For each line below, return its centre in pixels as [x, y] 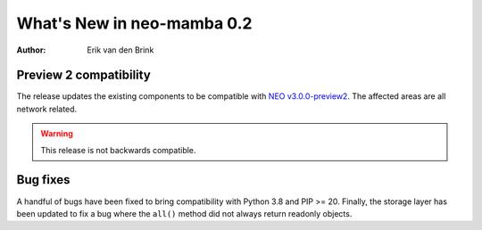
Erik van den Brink [120, 50]
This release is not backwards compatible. [118, 150]
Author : [31, 50]
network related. [47, 109]
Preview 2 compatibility [83, 75]
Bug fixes [43, 180]
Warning [57, 134]
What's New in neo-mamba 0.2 [134, 23]
